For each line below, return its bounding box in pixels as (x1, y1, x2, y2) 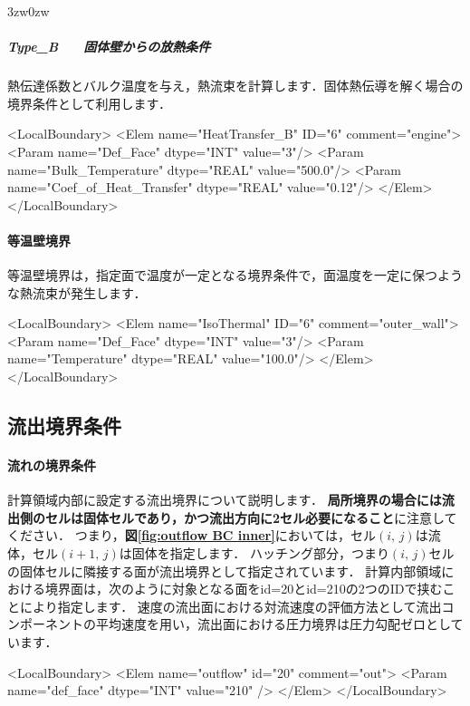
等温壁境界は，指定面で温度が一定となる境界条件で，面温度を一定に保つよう (7, 266, 464, 285)
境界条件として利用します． (7, 93, 172, 112)
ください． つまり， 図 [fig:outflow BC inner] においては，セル (7, 526, 377, 545)
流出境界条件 (7, 411, 121, 440)
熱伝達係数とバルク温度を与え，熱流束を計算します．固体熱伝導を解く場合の (7, 76, 464, 95)
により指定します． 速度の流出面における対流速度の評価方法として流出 (19, 596, 442, 615)
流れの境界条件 (7, 456, 96, 475)
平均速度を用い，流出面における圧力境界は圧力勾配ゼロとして (95, 614, 464, 633)
